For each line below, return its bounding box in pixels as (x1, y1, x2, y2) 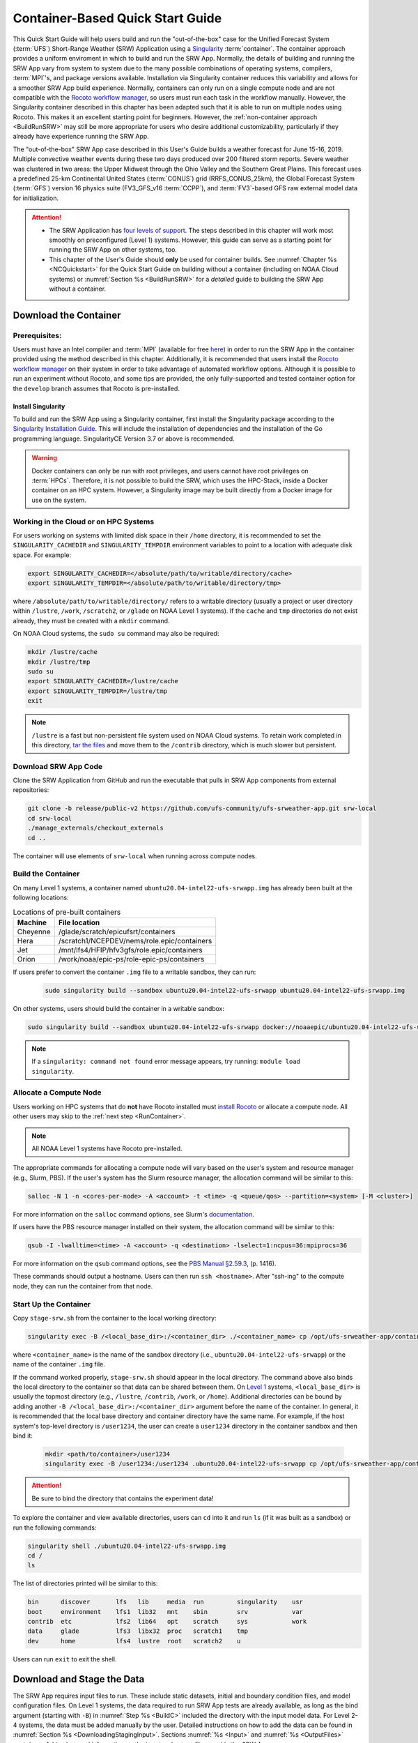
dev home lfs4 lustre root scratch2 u (27, 1637, 241, 1645)
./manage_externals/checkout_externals (27, 824, 164, 832)
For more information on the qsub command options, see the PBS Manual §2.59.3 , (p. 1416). (13, 1259, 277, 1268)
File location (58, 918, 100, 927)
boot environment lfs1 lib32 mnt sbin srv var (27, 1608, 303, 1615)
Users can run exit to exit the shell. (13, 1654, 117, 1663)
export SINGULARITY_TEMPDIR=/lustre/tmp (27, 687, 167, 695)
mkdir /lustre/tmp (27, 657, 91, 666)
